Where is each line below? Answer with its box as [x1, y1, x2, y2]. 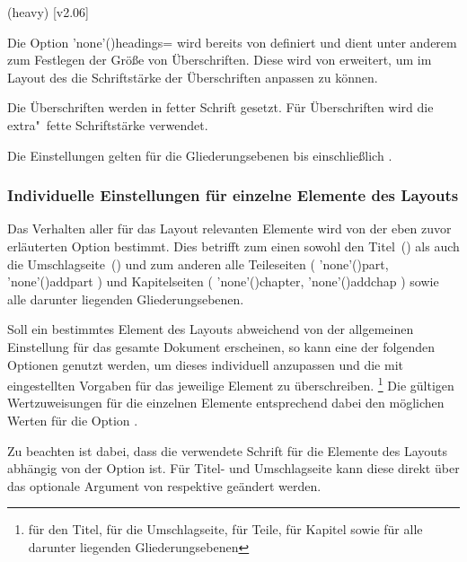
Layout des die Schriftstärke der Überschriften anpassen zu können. [7, 67, 378, 86]
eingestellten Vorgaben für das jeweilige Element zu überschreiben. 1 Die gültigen [7, 373, 454, 394]
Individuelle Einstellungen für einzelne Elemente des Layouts [7, 184, 459, 206]
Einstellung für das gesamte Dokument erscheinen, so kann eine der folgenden [7, 337, 436, 356]
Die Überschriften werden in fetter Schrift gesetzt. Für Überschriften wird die [7, 98, 434, 117]
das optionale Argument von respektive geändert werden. [7, 476, 322, 495]
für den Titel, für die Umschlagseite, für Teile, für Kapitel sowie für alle [28, 520, 423, 539]
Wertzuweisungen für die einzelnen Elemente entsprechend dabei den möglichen [7, 393, 445, 412]
